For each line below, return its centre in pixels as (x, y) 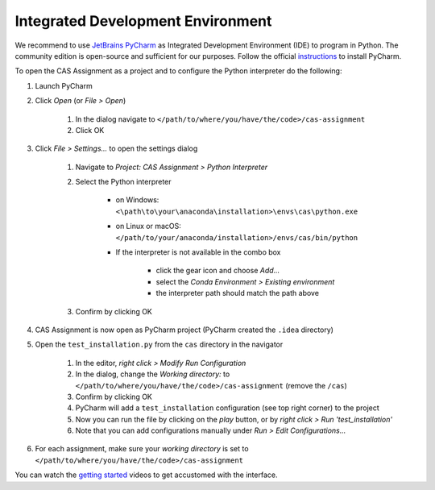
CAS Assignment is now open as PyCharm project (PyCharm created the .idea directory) (184, 330)
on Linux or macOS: (148, 226)
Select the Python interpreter (124, 182)
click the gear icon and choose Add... (218, 271)
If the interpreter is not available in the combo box (198, 252)
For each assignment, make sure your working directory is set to (142, 449)
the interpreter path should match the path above (238, 293)
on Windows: (137, 200)
